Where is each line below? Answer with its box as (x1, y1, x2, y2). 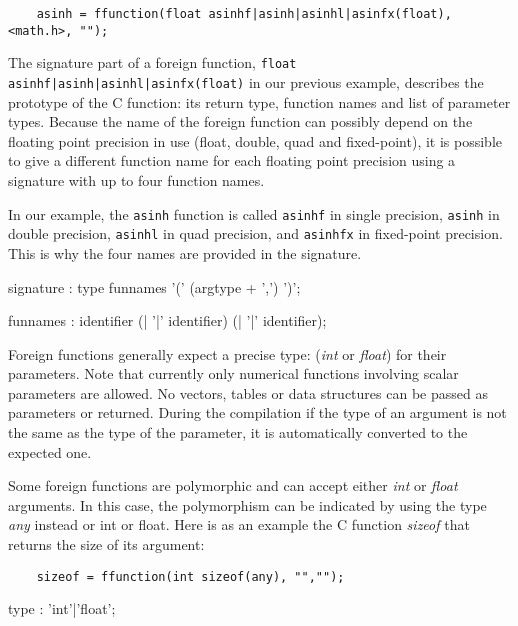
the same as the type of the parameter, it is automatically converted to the (8, 422, 468, 443)
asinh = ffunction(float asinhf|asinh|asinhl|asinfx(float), (36, 7, 452, 21)
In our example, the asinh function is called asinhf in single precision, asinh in (8, 203, 500, 224)
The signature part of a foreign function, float (8, 52, 297, 73)
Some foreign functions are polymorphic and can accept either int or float (8, 475, 458, 496)
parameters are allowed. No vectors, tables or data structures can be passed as (8, 382, 488, 403)
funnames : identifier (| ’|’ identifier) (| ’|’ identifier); (8, 310, 327, 331)
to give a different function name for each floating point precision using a (8, 150, 456, 171)
